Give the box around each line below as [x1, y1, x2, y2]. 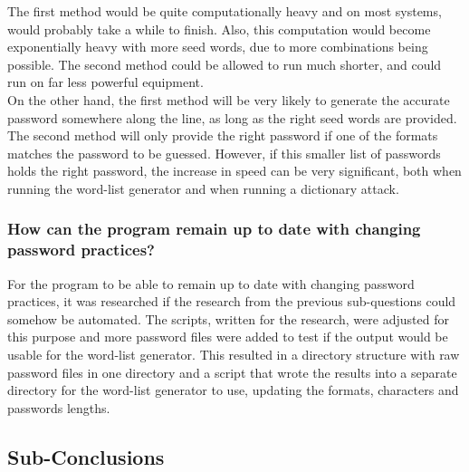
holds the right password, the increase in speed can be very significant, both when [7, 161, 462, 180]
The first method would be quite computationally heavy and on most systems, [7, 2, 442, 20]
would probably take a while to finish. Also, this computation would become [7, 19, 431, 38]
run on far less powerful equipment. [7, 72, 204, 92]
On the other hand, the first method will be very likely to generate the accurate [7, 90, 450, 109]
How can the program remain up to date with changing [7, 217, 421, 240]
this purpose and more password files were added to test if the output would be [7, 327, 448, 346]
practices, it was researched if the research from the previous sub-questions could [7, 292, 456, 311]
